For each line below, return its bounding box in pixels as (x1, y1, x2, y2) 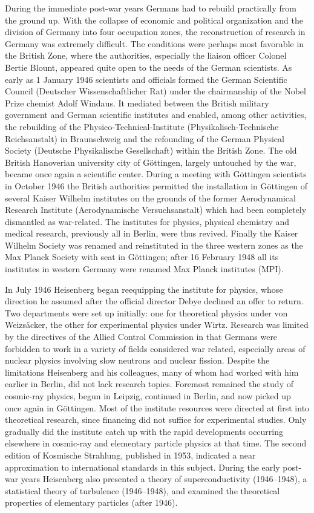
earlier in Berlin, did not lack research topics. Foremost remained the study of (5, 377, 293, 390)
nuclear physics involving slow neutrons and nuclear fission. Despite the (5, 354, 270, 367)
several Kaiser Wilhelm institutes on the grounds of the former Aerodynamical (5, 191, 296, 204)
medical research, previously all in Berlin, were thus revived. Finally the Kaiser (5, 227, 298, 240)
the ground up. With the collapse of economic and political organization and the (5, 13, 303, 26)
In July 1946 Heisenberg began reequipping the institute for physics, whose (5, 283, 283, 295)
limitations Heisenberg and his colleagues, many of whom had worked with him (5, 365, 299, 378)
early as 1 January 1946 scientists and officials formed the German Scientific (5, 73, 287, 85)
